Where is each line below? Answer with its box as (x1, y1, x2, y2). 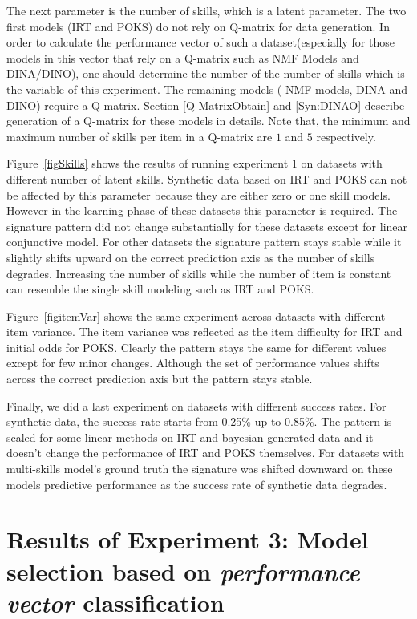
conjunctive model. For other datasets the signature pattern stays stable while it (6, 233, 402, 250)
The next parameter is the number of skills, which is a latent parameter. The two (6, 2, 407, 18)
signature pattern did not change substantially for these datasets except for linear (6, 217, 408, 234)
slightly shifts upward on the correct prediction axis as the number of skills (6, 249, 375, 265)
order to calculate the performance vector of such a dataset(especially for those (6, 34, 395, 51)
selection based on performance (6, 554, 360, 588)
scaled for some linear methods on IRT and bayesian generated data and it (6, 428, 374, 445)
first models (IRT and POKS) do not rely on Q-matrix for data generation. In (6, 18, 390, 34)
